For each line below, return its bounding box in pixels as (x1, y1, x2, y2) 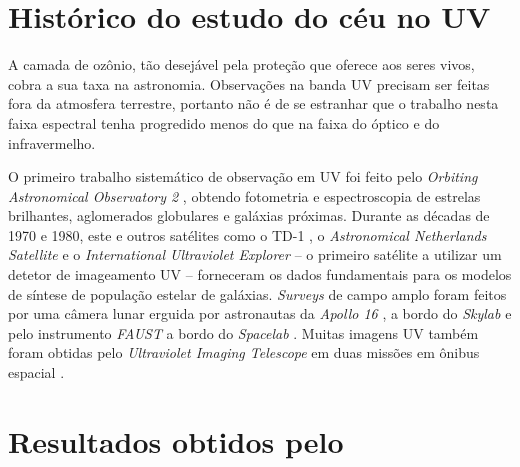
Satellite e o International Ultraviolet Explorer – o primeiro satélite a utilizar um (8, 244, 502, 265)
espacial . (8, 362, 65, 383)
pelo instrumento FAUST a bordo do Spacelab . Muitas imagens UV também (8, 322, 479, 343)
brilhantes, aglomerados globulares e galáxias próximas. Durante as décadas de (8, 205, 490, 226)
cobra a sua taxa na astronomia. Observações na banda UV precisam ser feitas (8, 73, 490, 94)
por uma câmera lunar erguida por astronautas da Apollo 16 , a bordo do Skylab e (8, 303, 512, 324)
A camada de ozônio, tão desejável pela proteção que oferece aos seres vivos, (8, 54, 475, 75)
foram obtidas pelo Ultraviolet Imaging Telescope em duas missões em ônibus (8, 342, 480, 363)
